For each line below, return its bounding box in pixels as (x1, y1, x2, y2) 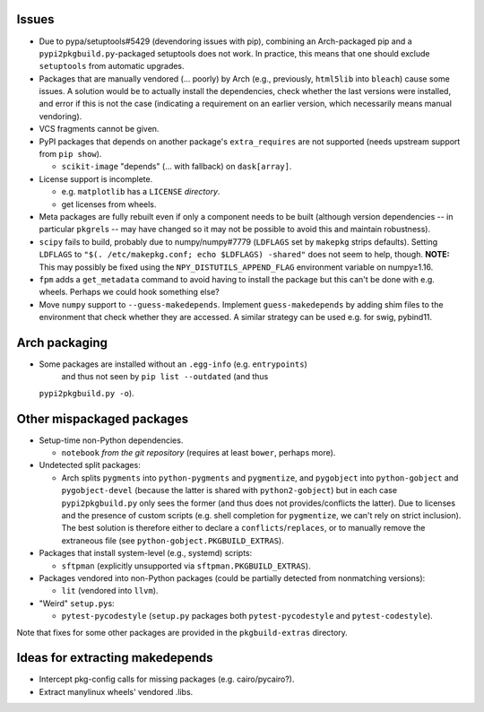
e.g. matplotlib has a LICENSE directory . (61, 187, 220, 197)
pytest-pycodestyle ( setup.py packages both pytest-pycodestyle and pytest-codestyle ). (61, 611, 434, 621)
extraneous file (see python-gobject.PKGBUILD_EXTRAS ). (61, 534, 284, 546)
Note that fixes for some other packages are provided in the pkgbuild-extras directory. (16, 627, 349, 638)
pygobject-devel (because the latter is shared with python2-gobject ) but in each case (61, 485, 398, 496)
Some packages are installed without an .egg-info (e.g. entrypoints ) (39, 359, 308, 369)
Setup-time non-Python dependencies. (39, 435, 184, 446)
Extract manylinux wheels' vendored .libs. (39, 686, 194, 697)
